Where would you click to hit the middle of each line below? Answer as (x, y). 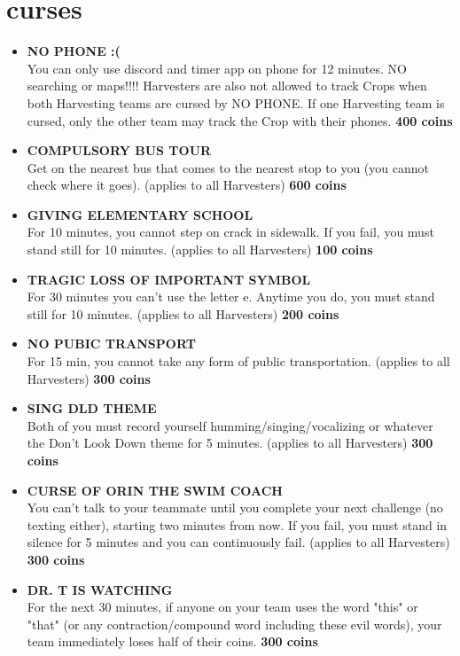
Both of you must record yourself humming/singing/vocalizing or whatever (230, 425)
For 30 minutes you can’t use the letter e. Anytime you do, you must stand (231, 297)
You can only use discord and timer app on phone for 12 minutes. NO (217, 68)
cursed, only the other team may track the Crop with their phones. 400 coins (240, 120)
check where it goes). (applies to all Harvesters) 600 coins (187, 185)
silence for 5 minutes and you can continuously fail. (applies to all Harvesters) (238, 542)
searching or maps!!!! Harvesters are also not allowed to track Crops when (227, 86)
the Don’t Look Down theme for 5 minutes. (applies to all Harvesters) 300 (230, 443)
